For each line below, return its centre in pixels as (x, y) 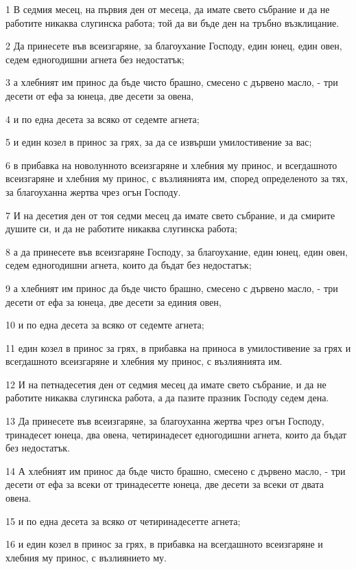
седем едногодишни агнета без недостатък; (95, 59)
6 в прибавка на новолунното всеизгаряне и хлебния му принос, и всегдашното (171, 165)
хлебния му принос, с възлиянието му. (86, 557)
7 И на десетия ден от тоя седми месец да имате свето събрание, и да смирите (170, 215)
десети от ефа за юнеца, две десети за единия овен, (114, 301)
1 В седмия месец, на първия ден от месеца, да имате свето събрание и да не (168, 9)
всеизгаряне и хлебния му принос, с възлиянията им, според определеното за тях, (177, 178)
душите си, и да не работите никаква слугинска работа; (121, 228)
